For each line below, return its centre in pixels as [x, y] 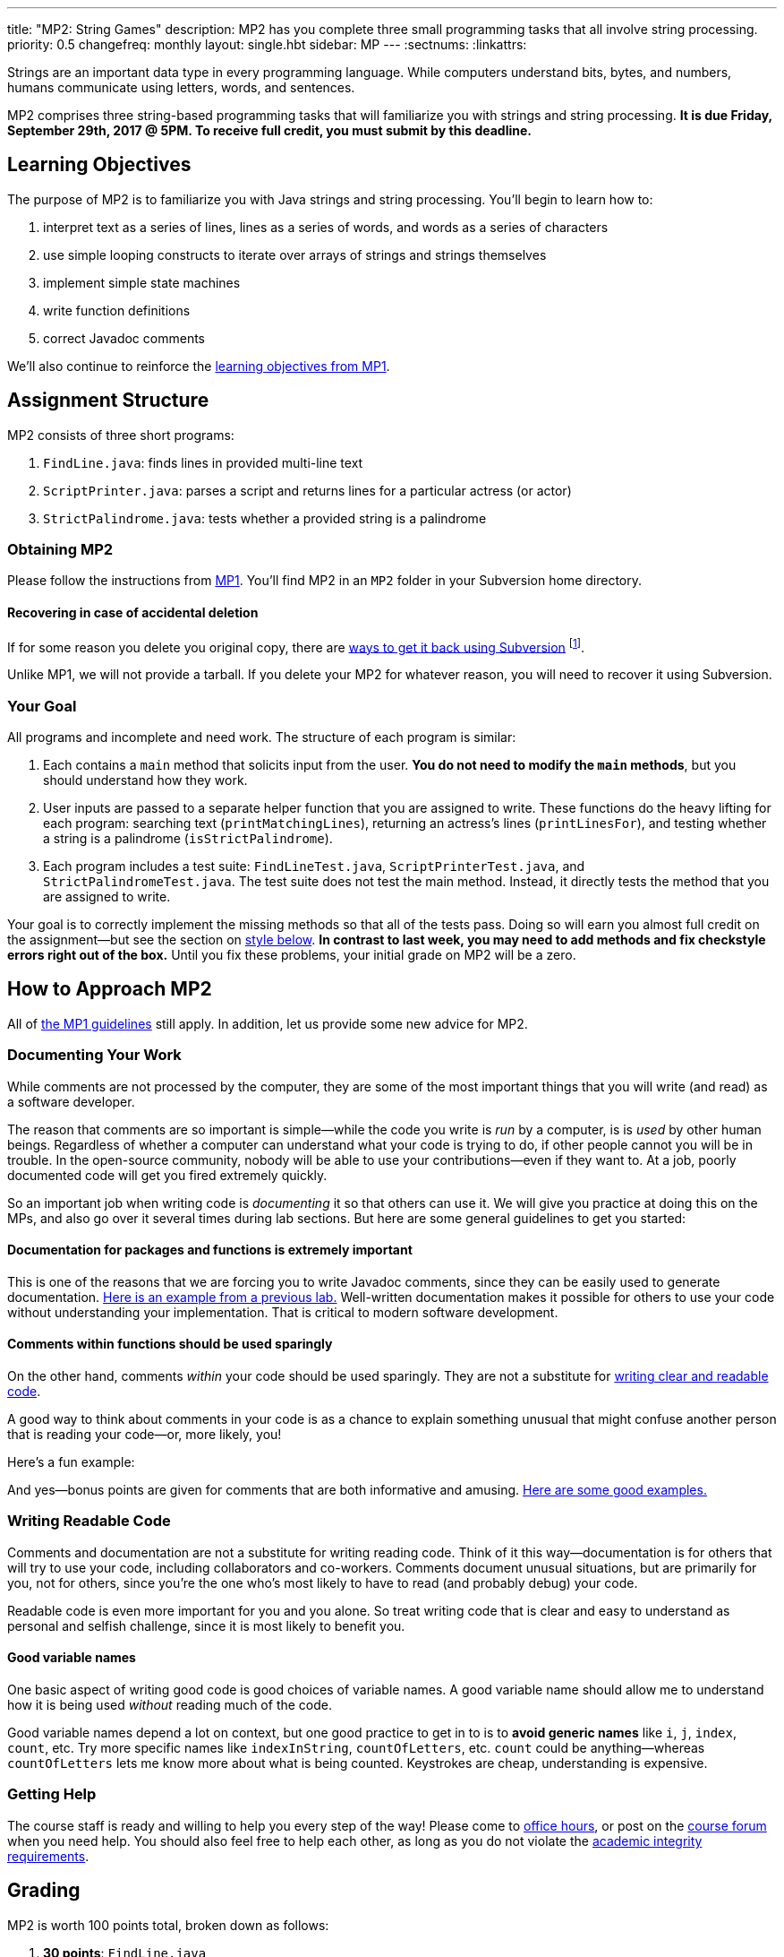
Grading [44, 1891]
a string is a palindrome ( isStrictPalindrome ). [188, 839]
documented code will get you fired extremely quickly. [167, 1175]
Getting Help [52, 1794]
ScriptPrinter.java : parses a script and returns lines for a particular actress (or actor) [307, 490]
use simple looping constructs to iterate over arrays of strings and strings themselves [295, 254]
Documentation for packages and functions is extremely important [210, 1250]
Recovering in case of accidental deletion [133, 613]
